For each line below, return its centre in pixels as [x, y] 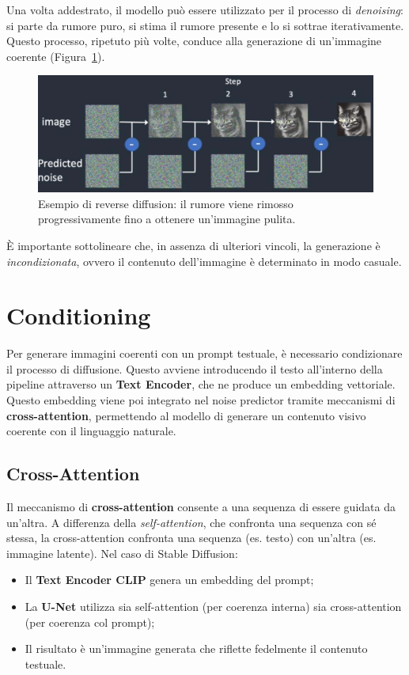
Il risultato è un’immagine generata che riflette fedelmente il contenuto [196, 648]
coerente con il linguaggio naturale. [91, 431]
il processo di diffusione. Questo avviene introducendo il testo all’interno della [195, 368]
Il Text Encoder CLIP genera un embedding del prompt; [169, 580]
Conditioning [79, 315]
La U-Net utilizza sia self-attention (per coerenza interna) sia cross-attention [213, 607]
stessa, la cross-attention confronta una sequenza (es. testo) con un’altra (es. [191, 538]
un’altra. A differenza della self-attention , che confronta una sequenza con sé [191, 522]
